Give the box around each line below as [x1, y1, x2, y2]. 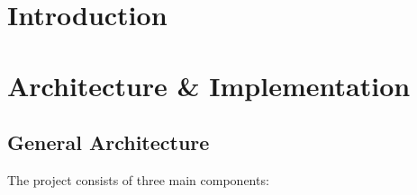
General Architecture [7, 129, 210, 156]
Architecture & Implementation [7, 66, 411, 103]
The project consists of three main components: [7, 170, 269, 189]
